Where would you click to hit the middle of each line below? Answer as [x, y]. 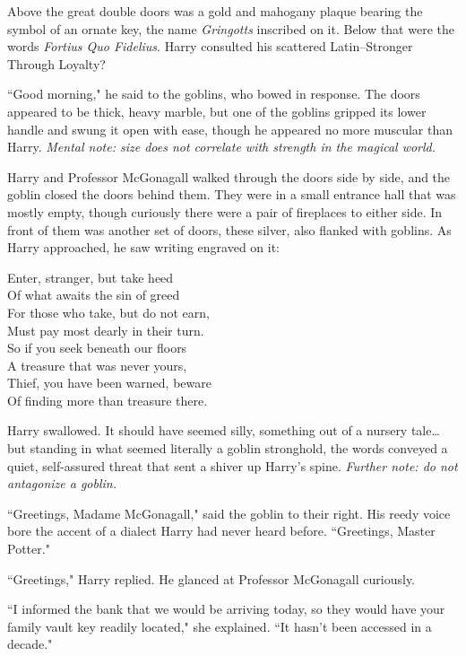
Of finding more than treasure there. [108, 400]
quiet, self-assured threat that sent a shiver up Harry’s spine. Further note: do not [233, 465]
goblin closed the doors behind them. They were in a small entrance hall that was [232, 194]
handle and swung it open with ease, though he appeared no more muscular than [230, 129]
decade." [30, 644]
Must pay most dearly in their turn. [106, 330]
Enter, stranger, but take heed [91, 277]
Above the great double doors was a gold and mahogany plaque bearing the [215, 11]
